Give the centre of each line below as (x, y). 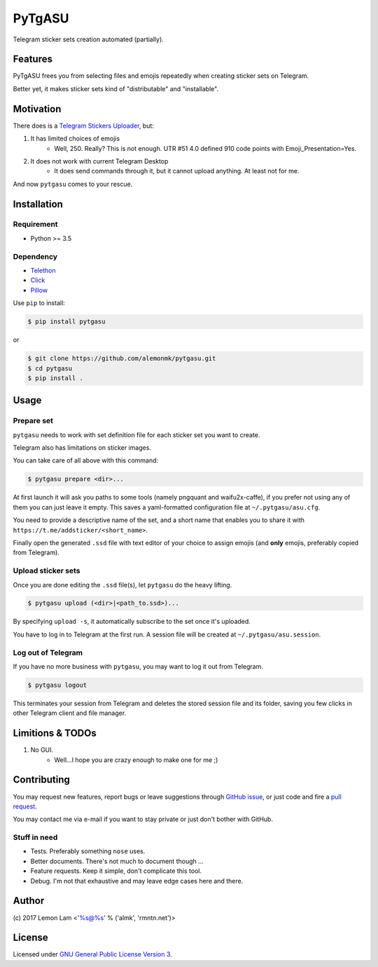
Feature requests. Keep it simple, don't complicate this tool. (116, 871)
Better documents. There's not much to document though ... (117, 861)
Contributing (41, 780)
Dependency (35, 256)
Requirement (36, 225)
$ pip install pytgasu (66, 322)
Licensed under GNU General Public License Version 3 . (93, 954)
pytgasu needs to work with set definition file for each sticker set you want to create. (136, 434)
